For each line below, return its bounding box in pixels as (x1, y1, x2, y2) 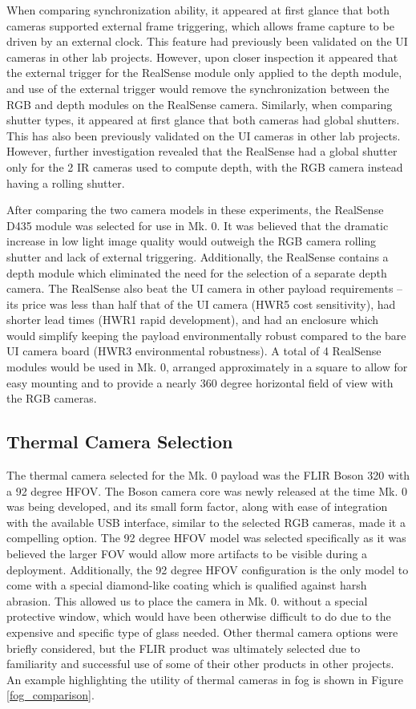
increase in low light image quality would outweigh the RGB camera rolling (6, 233, 377, 249)
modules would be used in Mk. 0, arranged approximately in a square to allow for (6, 359, 408, 375)
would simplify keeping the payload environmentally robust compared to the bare (6, 326, 406, 343)
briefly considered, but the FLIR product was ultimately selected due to (6, 639, 361, 656)
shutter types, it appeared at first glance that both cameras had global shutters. (6, 111, 400, 128)
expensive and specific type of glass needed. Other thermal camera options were (6, 623, 398, 640)
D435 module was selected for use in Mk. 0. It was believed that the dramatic (6, 217, 389, 233)
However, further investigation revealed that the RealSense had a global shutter (6, 143, 398, 160)
